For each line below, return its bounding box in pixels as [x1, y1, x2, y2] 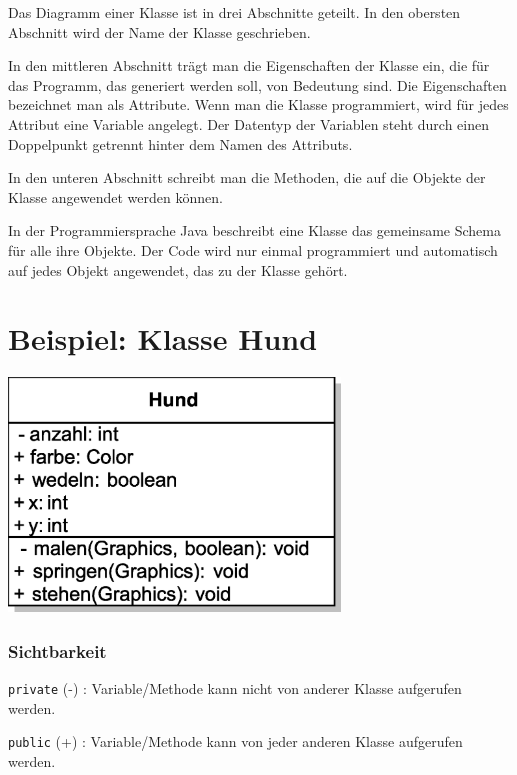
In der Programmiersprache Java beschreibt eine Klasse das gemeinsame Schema [8, 220, 501, 241]
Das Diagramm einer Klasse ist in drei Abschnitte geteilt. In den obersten [8, 2, 461, 22]
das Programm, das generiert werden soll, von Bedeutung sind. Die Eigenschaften [8, 74, 507, 95]
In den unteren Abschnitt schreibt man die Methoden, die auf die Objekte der [8, 167, 486, 188]
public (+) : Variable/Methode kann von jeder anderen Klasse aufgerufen [8, 731, 463, 752]
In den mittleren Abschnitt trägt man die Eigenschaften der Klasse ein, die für [8, 55, 490, 76]
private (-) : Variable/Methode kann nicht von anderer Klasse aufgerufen [8, 677, 462, 698]
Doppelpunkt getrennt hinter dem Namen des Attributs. [8, 133, 353, 154]
